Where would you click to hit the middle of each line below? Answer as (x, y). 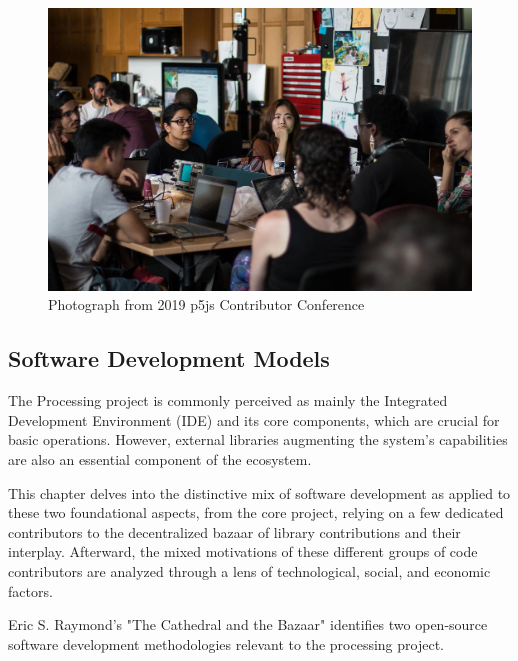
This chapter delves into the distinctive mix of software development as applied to (259, 492)
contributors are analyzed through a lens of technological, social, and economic (249, 570)
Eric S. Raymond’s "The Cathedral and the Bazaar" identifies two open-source (248, 624)
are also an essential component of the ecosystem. (160, 458)
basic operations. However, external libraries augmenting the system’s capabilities (258, 439)
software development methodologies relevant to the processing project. (226, 643)
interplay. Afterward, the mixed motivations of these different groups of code (243, 551)
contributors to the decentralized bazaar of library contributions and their (234, 531)
